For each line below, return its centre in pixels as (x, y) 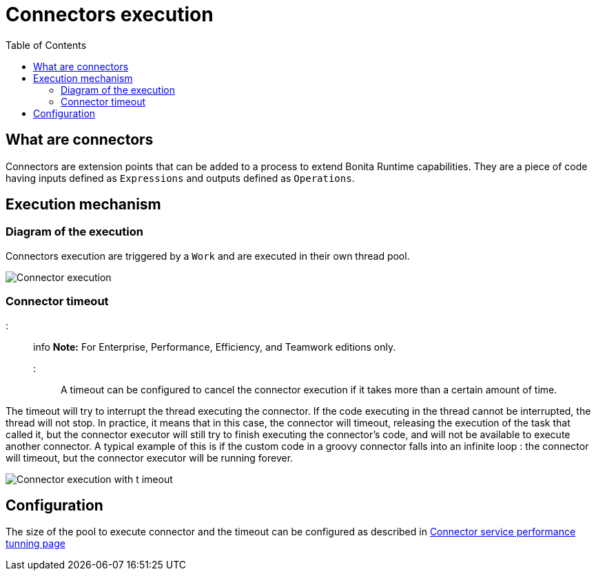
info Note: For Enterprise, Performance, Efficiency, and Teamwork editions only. (215, 347)
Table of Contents (46, 45)
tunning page (35, 544)
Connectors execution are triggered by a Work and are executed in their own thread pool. (208, 256)
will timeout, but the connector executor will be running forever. (150, 457)
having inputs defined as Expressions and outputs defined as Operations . (180, 178)
